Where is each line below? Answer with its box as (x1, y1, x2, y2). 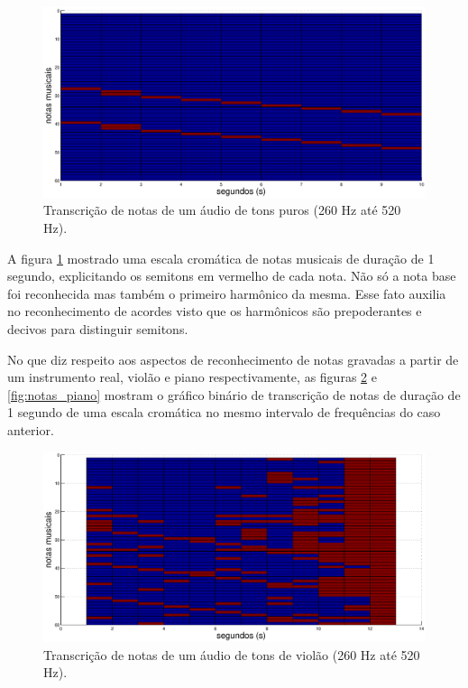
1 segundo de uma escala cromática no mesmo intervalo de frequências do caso (7, 403, 441, 422)
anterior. (7, 420, 54, 439)
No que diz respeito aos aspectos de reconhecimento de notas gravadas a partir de (7, 349, 459, 368)
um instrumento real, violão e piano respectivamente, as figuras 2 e (7, 367, 377, 386)
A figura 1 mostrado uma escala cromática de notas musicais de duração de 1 (7, 248, 435, 267)
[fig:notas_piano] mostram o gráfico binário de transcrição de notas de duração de (7, 385, 461, 404)
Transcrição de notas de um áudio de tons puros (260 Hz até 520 (43, 200, 401, 219)
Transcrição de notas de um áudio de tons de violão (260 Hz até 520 (43, 645, 420, 664)
